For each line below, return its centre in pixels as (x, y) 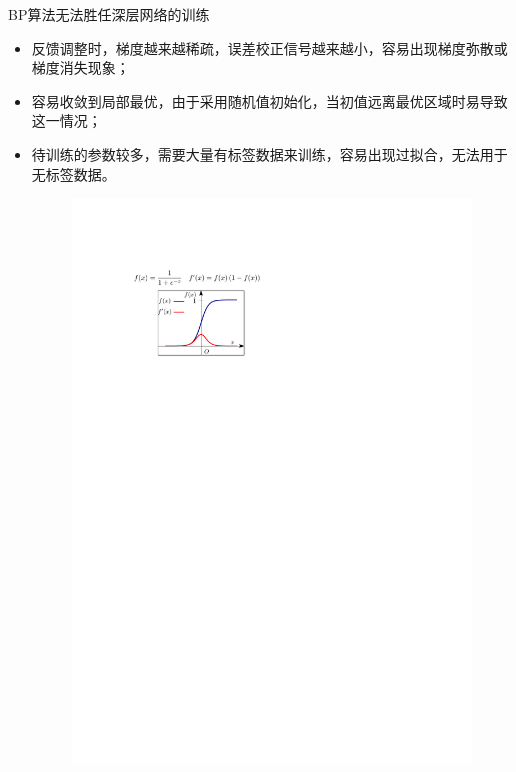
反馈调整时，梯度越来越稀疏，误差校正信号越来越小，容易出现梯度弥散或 (269, 47)
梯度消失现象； (80, 67)
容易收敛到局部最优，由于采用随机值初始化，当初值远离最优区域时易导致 (269, 100)
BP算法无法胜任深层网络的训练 (109, 14)
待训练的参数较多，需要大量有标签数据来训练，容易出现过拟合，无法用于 (269, 153)
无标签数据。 (73, 173)
